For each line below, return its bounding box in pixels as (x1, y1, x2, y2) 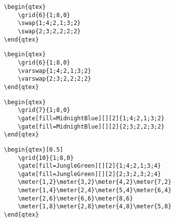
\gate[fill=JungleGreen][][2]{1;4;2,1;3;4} (18, 162, 161, 170)
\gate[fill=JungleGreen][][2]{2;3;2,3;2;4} (18, 170, 161, 178)
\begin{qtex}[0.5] (4, 146, 63, 153)
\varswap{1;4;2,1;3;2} (18, 67, 91, 74)
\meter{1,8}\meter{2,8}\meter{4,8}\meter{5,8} (18, 203, 172, 210)
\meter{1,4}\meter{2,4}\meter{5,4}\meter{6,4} (18, 187, 172, 194)
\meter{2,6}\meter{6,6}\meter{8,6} (18, 195, 133, 202)
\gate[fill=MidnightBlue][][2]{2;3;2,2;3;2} (18, 123, 165, 130)
